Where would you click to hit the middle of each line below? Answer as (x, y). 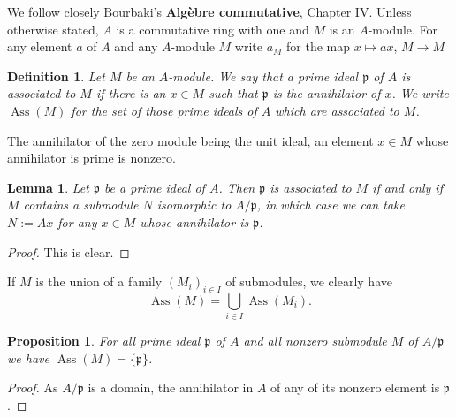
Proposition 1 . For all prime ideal (104, 341)
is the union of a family (99, 281)
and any (136, 46)
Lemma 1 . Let (48, 187)
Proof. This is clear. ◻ (68, 251)
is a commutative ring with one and (213, 29)
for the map (319, 46)
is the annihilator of (327, 93)
